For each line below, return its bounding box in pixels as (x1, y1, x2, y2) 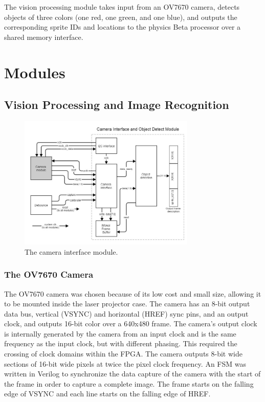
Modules (4, 61, 65, 82)
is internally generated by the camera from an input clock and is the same (4, 328, 236, 339)
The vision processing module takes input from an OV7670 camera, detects (4, 2, 240, 12)
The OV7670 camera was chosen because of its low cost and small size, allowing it (4, 288, 261, 299)
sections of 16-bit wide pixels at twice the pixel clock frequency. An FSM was (4, 358, 247, 369)
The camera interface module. (25, 246, 118, 257)
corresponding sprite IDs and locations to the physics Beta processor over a (4, 21, 241, 32)
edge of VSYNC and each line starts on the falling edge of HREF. (4, 388, 211, 399)
